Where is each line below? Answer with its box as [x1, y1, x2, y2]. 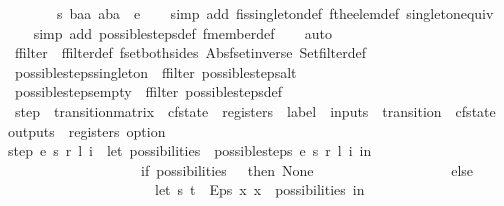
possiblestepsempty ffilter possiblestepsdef [14, 81, 283, 102]
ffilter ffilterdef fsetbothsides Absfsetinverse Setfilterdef [14, 42, 367, 63]
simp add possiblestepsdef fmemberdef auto [33, 22, 332, 43]
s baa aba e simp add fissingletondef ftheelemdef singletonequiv [56, 3, 494, 23]
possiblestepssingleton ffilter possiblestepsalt [14, 61, 297, 82]
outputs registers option [8, 120, 166, 141]
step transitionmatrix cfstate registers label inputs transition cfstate [14, 100, 496, 121]
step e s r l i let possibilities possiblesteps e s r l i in [8, 140, 372, 161]
